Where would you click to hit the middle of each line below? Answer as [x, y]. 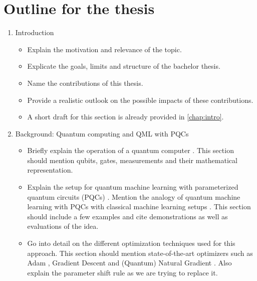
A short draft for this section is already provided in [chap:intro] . [125, 117]
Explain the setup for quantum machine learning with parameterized [133, 187]
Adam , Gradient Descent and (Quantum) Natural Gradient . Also [130, 263]
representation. [50, 170]
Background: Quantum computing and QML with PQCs [102, 133]
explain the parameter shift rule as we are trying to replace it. [122, 272]
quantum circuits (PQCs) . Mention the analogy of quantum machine [134, 196]
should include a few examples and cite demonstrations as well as [127, 216]
